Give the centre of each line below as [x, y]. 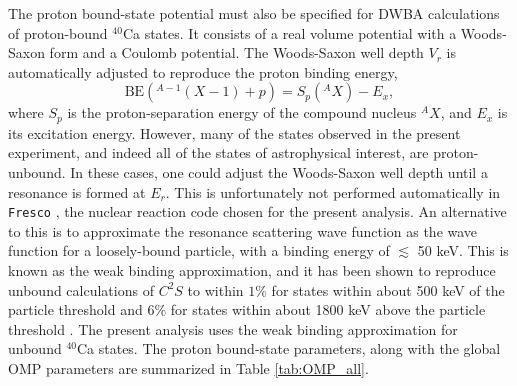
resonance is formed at [77, 191]
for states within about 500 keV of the [388, 289]
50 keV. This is [463, 250]
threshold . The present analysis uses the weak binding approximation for [233, 328]
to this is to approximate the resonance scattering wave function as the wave [243, 230]
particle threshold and [75, 309]
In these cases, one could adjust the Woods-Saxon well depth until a [279, 172]
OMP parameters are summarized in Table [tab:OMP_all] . [188, 368]
